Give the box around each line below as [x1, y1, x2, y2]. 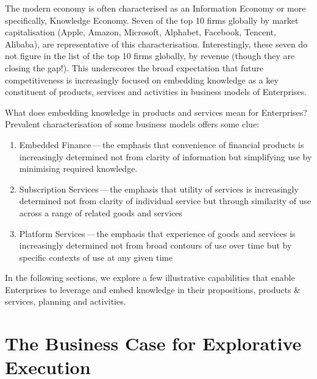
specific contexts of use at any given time [19, 250, 173, 263]
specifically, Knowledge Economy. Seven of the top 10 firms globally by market [5, 13, 299, 26]
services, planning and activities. [5, 295, 126, 308]
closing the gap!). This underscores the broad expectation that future [5, 61, 263, 74]
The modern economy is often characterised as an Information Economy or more [5, 2, 306, 14]
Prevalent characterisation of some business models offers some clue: [5, 118, 260, 130]
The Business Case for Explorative [5, 331, 302, 356]
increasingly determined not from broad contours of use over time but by [19, 239, 292, 252]
